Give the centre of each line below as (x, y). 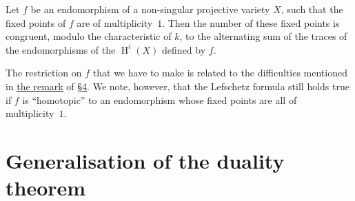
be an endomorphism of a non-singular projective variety (150, 9)
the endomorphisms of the (61, 49)
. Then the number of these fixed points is (251, 22)
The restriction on (44, 73)
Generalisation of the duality (145, 160)
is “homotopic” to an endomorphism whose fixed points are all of (160, 99)
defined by (184, 49)
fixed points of (36, 22)
